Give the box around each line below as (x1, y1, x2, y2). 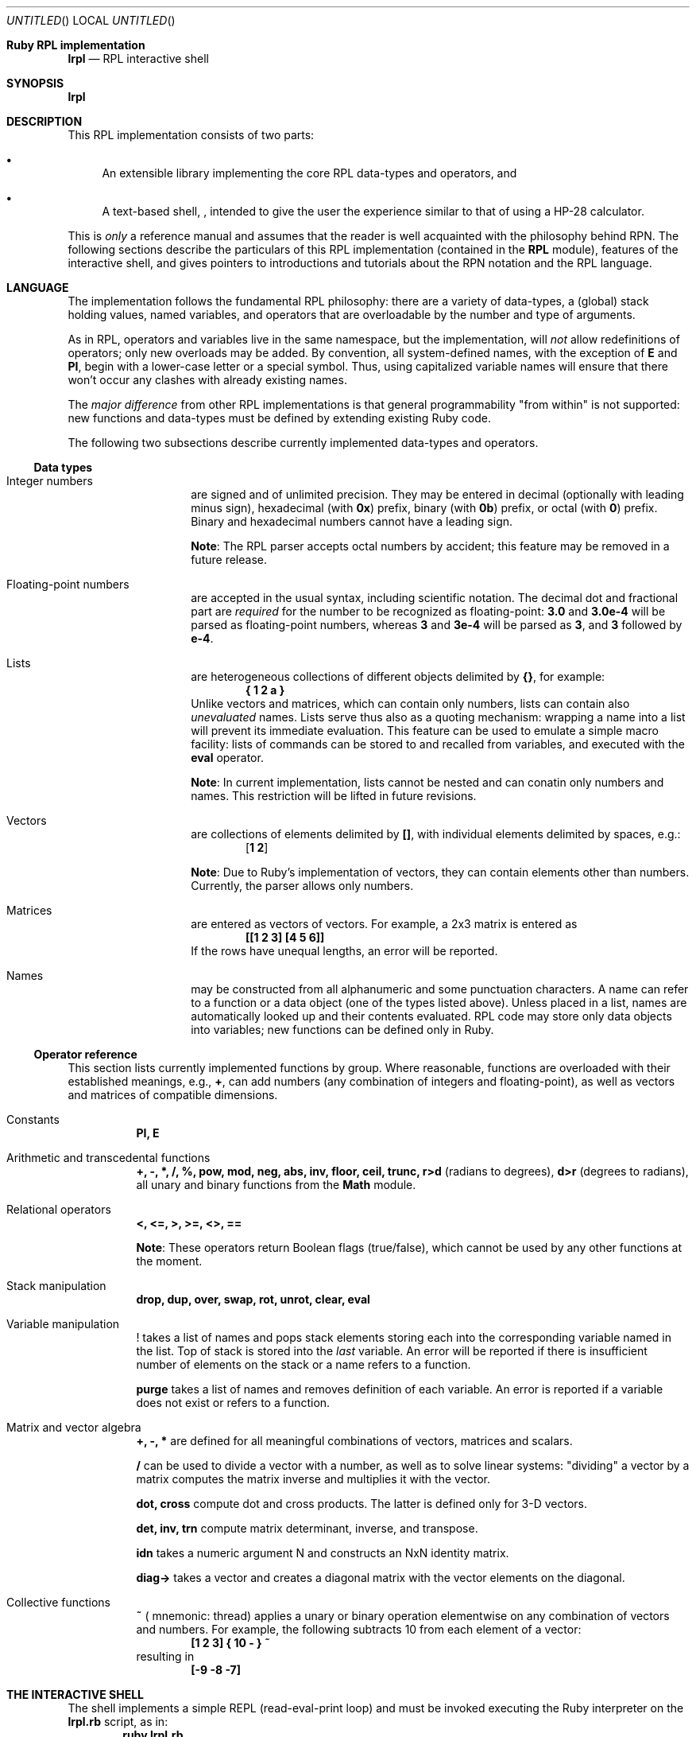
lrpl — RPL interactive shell (68, 52, 209, 65)
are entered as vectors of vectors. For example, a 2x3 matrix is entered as (191, 917, 578, 931)
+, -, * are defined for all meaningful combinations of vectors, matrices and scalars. (136, 1434, 573, 1447)
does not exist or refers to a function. (136, 1396, 331, 1409)
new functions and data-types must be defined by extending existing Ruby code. (68, 411, 491, 425)
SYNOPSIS (6, 76, 64, 90)
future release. (191, 553, 267, 566)
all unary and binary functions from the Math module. (136, 1178, 416, 1191)
